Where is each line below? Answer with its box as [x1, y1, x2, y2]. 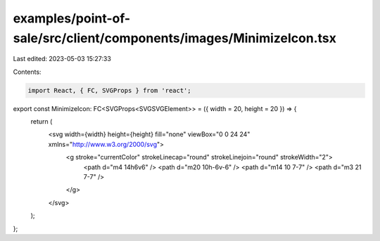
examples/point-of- [13, 11, 131, 26]
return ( [30, 117, 53, 126]
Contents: [13, 67, 42, 76]
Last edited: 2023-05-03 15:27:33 [13, 55, 112, 63]
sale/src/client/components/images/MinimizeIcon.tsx [13, 30, 337, 46]
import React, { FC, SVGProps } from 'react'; [27, 86, 191, 94]
